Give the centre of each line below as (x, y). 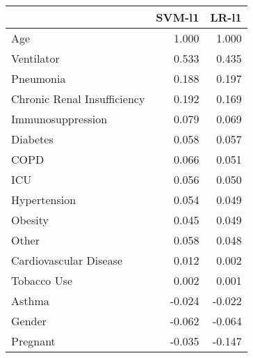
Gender (29, 321)
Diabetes (32, 139)
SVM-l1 (178, 17)
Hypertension (44, 200)
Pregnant (33, 341)
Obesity (30, 220)
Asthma (30, 301)
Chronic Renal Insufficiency (78, 99)
